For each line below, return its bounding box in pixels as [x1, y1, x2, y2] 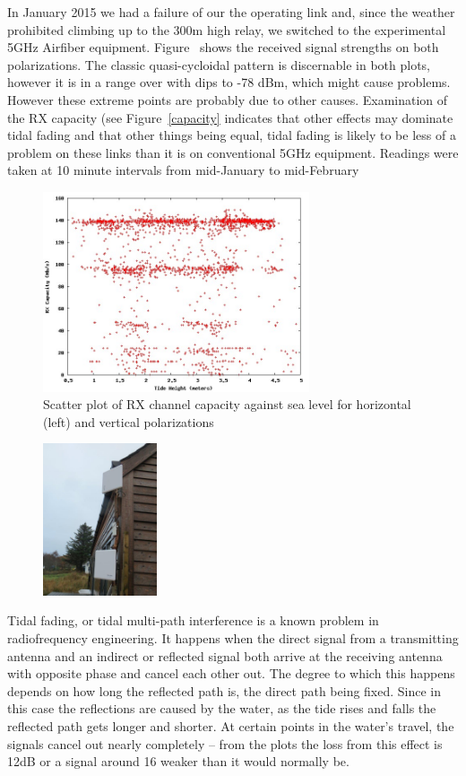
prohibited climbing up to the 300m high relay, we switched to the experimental [7, 20, 446, 39]
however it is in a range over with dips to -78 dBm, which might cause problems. [7, 73, 451, 92]
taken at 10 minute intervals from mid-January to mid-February [7, 161, 359, 179]
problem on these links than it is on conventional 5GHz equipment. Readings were [7, 143, 459, 161]
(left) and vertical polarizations [43, 412, 214, 431]
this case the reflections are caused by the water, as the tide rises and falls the [7, 699, 436, 718]
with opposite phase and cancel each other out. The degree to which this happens [7, 664, 455, 683]
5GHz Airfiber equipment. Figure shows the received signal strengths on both [7, 38, 439, 57]
